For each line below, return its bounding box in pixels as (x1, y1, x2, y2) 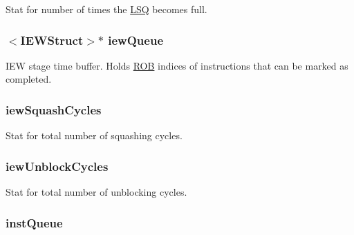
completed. (6, 72, 52, 86)
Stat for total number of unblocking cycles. (6, 185, 187, 199)
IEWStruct (20, 31, 84, 48)
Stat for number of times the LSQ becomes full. (6, 2, 207, 16)
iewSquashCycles (6, 101, 102, 118)
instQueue (6, 214, 63, 231)
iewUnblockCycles (6, 157, 109, 174)
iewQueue (108, 31, 164, 48)
